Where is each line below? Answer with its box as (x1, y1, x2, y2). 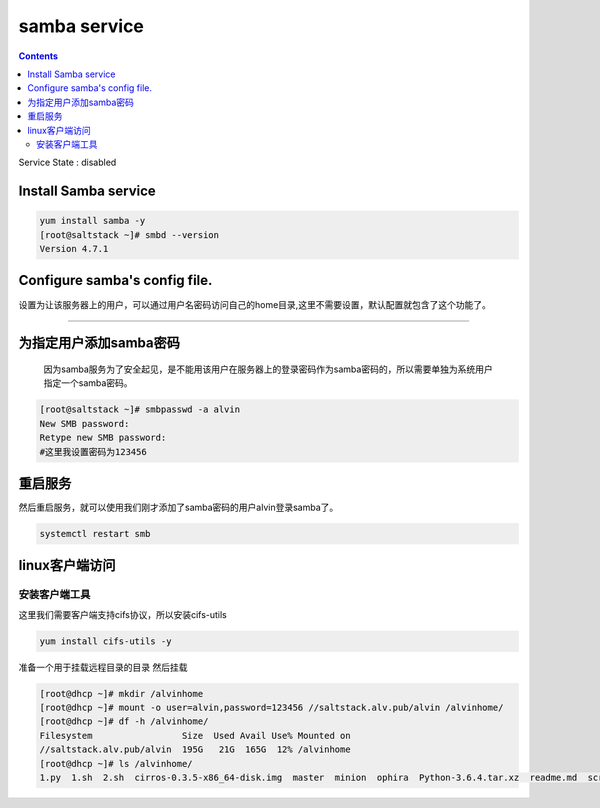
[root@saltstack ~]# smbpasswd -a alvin (39, 404, 240, 415)
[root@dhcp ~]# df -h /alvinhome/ (39, 716, 209, 727)
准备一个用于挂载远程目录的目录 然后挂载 (18, 661, 188, 673)
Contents (18, 50, 59, 62)
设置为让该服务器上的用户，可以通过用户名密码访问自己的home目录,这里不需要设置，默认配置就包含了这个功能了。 (18, 298, 492, 310)
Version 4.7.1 (39, 243, 109, 255)
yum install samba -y (39, 215, 146, 227)
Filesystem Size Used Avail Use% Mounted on (39, 730, 351, 741)
